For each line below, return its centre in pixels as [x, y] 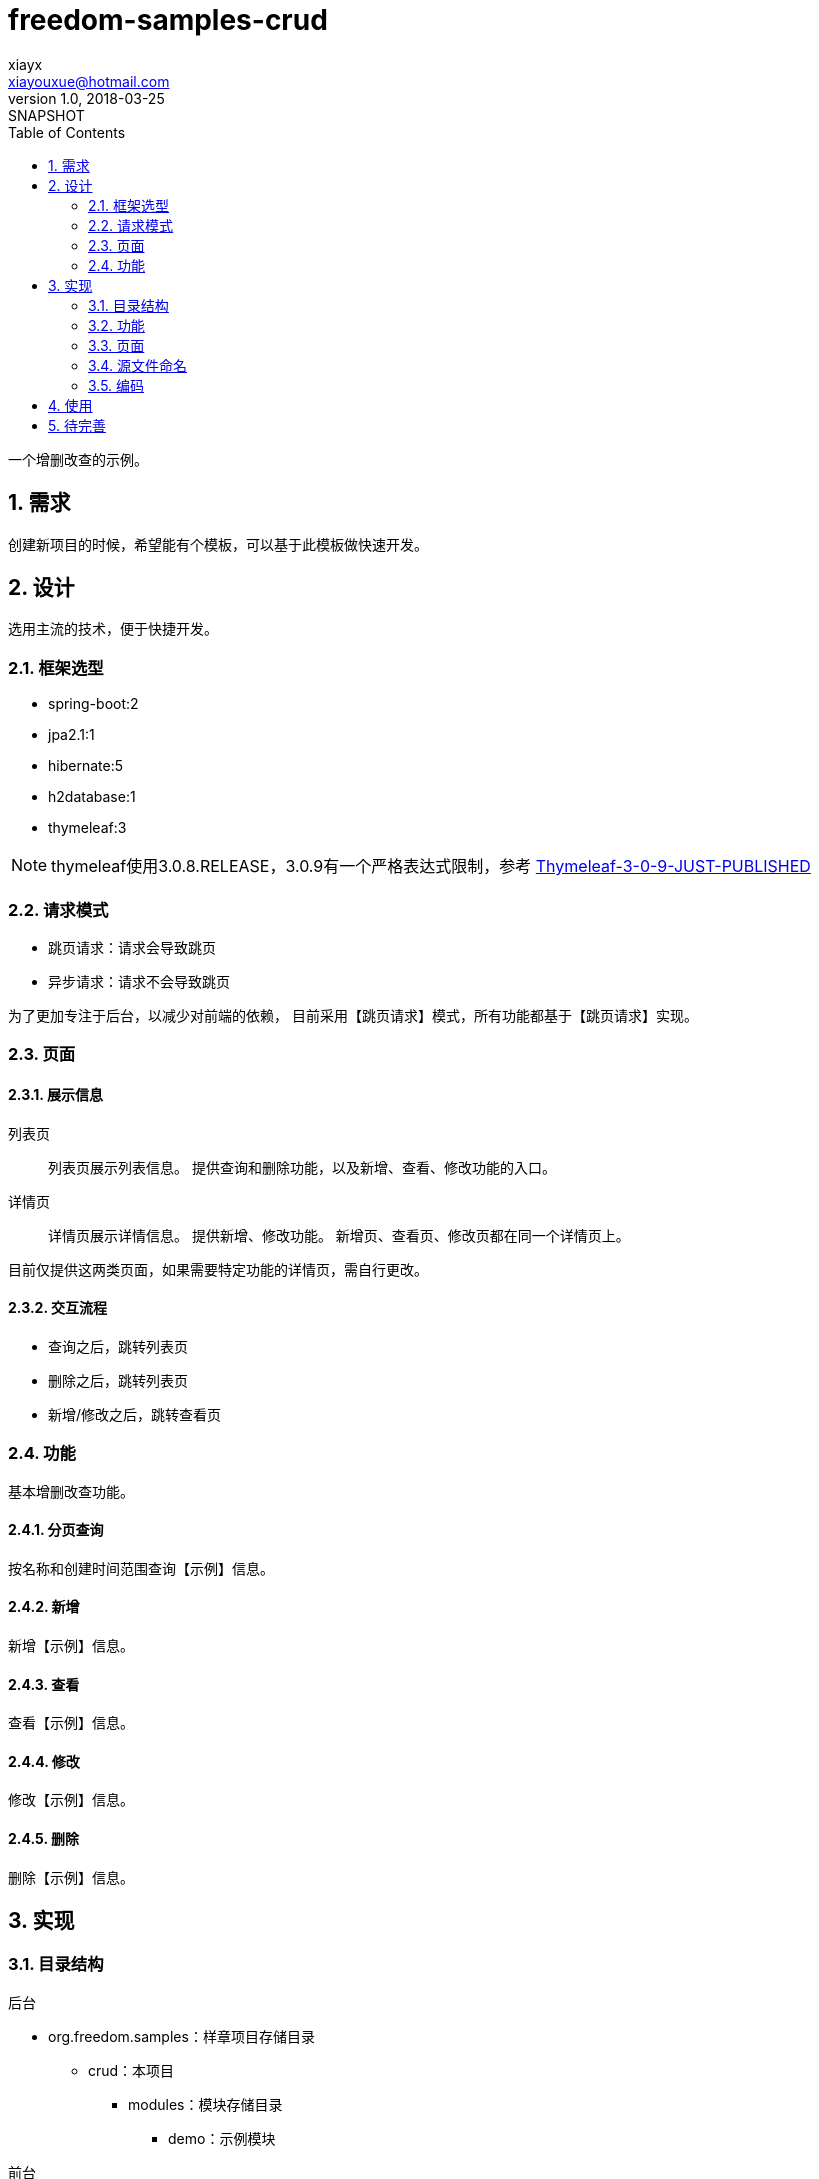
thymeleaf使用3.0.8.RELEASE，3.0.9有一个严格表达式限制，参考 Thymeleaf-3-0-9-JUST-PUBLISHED [431, 866]
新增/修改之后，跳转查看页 [135, 1414]
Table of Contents [67, 132]
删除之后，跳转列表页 [118, 1380]
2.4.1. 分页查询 [56, 1530]
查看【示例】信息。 [71, 1723]
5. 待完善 [77, 425]
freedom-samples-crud [168, 20]
